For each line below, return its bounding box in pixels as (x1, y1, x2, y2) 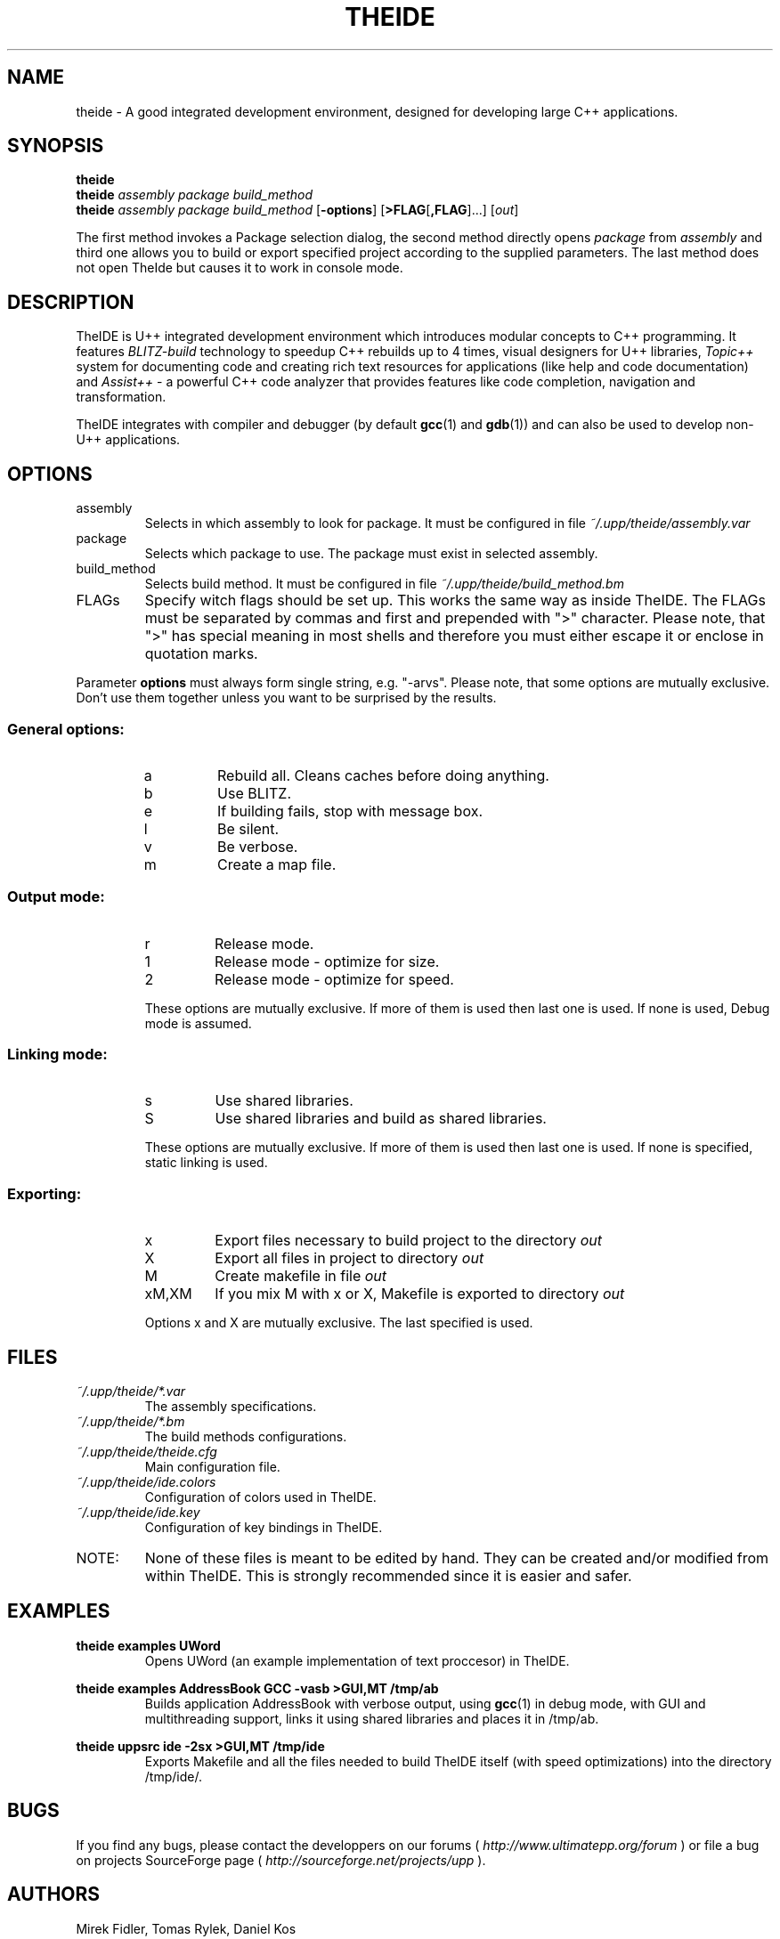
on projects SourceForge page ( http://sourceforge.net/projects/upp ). (76, 1852, 486, 1868)
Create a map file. (217, 855, 337, 873)
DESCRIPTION (7, 290, 134, 313)
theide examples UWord (76, 1637, 221, 1653)
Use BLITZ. (217, 783, 292, 802)
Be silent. (217, 819, 280, 838)
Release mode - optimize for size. (215, 952, 440, 970)
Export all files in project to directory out (215, 1249, 484, 1268)
